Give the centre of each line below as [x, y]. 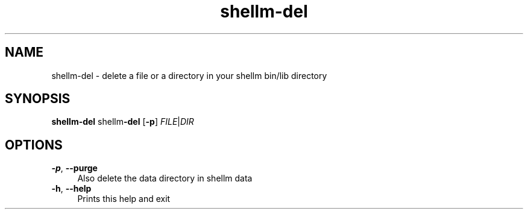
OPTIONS [34, 145]
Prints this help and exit [124, 199]
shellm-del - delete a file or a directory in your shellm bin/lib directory [189, 75]
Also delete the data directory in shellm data [165, 178]
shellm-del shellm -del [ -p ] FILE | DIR [123, 122]
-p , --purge [74, 168]
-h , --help [71, 189]
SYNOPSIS [38, 99]
